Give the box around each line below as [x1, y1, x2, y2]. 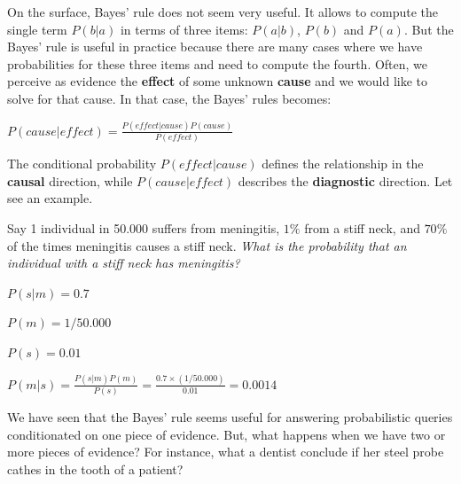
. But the [403, 20, 454, 38]
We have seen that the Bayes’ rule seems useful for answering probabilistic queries [7, 408, 453, 426]
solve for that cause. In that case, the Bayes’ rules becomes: [7, 89, 332, 107]
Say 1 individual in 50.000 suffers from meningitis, [7, 218, 280, 237]
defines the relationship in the [262, 154, 424, 173]
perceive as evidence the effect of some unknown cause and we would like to [7, 72, 427, 90]
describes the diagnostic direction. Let [238, 171, 453, 190]
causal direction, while [7, 171, 133, 190]
